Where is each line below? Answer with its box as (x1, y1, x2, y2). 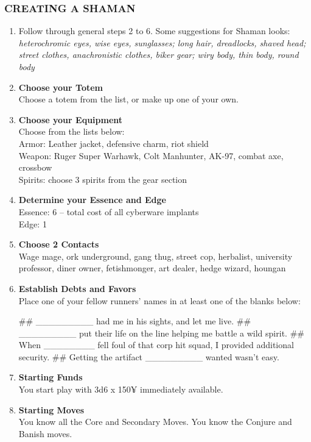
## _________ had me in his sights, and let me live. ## (18, 315, 251, 327)
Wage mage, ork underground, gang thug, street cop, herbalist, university (18, 249, 293, 262)
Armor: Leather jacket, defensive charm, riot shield (18, 137, 209, 149)
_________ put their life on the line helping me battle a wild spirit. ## (18, 326, 304, 339)
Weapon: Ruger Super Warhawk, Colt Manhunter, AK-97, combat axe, (18, 149, 284, 162)
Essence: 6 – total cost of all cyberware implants (18, 205, 199, 218)
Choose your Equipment (18, 113, 123, 126)
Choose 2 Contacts (18, 238, 99, 251)
